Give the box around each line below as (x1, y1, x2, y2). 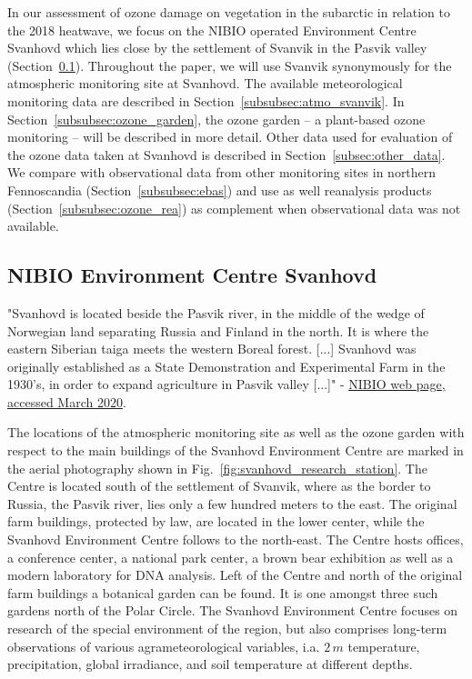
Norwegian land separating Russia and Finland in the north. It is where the (7, 321, 429, 340)
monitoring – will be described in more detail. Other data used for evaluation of (7, 127, 453, 146)
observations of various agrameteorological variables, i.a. (7, 636, 320, 655)
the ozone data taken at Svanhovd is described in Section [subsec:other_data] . (7, 145, 446, 164)
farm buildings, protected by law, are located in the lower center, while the (7, 512, 425, 531)
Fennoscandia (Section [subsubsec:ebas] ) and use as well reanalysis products (7, 180, 432, 199)
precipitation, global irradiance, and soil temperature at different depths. (7, 654, 413, 674)
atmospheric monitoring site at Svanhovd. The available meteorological (7, 74, 403, 93)
